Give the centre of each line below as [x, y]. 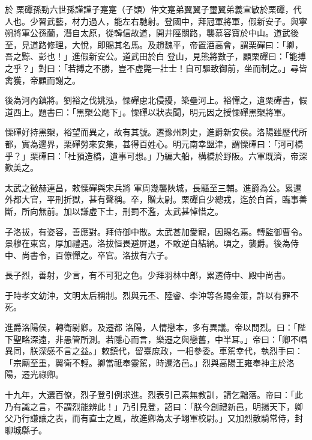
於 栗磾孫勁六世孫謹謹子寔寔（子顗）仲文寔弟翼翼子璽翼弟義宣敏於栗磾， [149, 9]
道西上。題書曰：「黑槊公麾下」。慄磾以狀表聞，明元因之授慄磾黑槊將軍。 [148, 112]
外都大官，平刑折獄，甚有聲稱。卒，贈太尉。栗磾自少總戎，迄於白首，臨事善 [156, 199]
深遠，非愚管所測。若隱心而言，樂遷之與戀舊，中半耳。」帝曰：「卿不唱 [168, 339]
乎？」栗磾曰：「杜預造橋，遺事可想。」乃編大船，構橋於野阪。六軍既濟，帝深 [156, 155]
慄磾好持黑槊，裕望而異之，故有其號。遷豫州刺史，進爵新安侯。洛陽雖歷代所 [156, 132]
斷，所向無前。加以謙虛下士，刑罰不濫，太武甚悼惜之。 [114, 211]
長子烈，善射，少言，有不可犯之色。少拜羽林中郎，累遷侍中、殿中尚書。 [148, 275]
